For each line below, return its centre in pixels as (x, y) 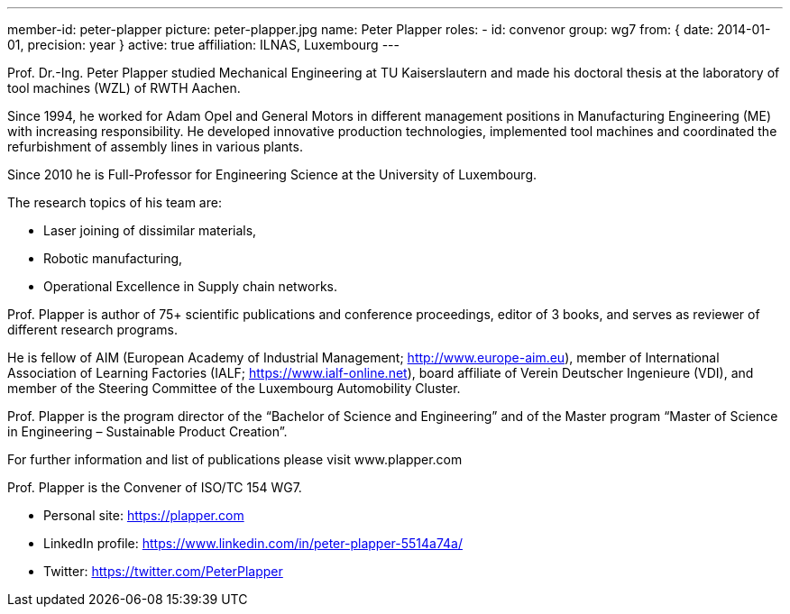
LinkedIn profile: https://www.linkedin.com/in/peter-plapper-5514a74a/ (253, 543)
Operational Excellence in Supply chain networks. (191, 286)
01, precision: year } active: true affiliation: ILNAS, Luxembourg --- (203, 45)
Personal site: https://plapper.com (144, 515)
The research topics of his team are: (115, 202)
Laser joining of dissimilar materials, (150, 230)
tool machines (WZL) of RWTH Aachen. (124, 88)
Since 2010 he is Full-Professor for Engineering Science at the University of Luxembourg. (272, 174)
